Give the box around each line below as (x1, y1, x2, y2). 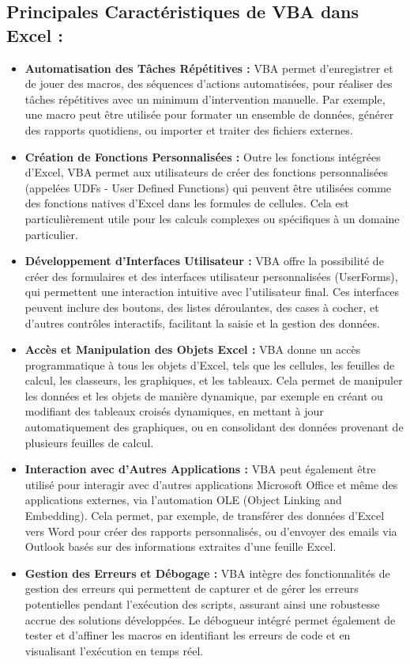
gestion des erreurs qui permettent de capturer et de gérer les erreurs (24, 580, 359, 597)
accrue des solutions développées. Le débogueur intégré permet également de (24, 611, 396, 628)
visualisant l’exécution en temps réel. (24, 642, 204, 658)
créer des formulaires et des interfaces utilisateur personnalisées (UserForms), (24, 267, 398, 284)
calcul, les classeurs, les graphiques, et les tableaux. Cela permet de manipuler (24, 372, 403, 389)
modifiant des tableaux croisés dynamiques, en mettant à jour (24, 403, 324, 419)
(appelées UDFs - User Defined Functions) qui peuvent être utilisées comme (24, 179, 392, 195)
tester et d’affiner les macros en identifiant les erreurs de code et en (24, 627, 351, 643)
